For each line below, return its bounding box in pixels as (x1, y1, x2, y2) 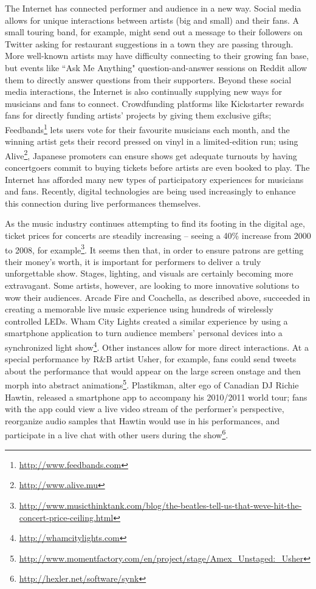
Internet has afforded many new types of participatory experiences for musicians (5, 173, 304, 185)
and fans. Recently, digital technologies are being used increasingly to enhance (5, 185, 296, 198)
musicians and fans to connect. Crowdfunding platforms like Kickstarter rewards (5, 97, 304, 109)
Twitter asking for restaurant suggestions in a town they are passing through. (5, 37, 294, 50)
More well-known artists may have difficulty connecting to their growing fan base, (5, 49, 309, 62)
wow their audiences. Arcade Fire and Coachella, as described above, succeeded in (5, 291, 311, 303)
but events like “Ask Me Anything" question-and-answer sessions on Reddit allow (5, 61, 307, 74)
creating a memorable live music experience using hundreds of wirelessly (5, 303, 273, 315)
